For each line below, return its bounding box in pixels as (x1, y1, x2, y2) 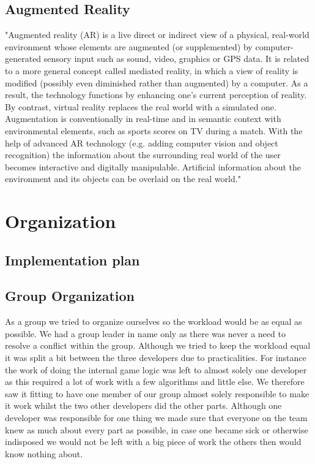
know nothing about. (5, 447, 83, 460)
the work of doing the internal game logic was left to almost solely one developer (5, 363, 307, 376)
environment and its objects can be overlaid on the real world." (5, 172, 241, 185)
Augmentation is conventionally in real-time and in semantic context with (5, 112, 281, 125)
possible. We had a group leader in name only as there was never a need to (5, 327, 286, 340)
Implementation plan (5, 250, 140, 269)
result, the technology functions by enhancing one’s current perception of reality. (5, 88, 307, 101)
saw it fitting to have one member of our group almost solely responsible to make (5, 387, 309, 400)
